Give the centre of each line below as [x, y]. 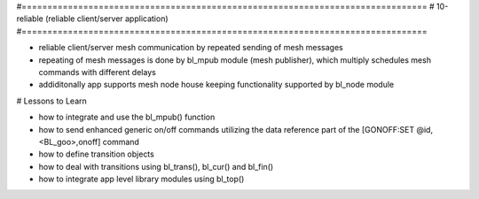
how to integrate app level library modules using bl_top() [141, 179]
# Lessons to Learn [52, 101]
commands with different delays [98, 72]
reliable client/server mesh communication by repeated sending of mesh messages [191, 48]
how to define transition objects [96, 154]
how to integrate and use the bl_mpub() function [127, 117]
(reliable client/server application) [106, 19]
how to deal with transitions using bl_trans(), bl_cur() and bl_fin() [156, 166]
